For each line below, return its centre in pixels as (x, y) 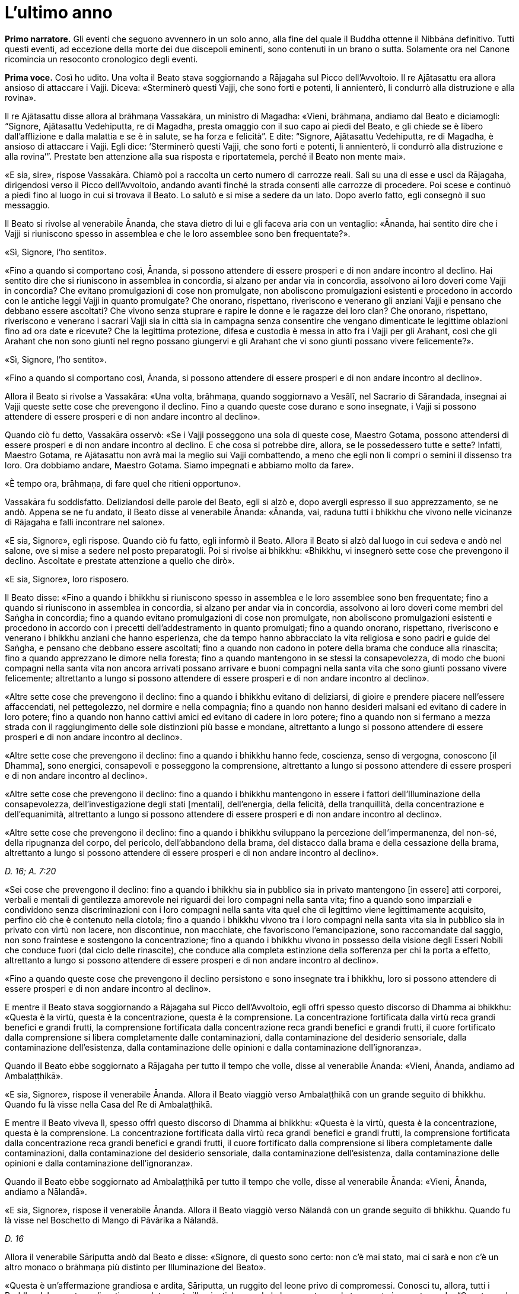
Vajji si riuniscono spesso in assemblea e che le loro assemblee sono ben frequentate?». (178, 233)
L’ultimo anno (59, 12)
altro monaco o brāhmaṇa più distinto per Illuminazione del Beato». (136, 1267)
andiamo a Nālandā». (46, 1191)
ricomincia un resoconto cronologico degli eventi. (101, 59)
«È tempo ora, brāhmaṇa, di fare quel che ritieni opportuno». (123, 483)
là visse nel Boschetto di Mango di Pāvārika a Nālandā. (112, 1220)
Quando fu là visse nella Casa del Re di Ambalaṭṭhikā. (109, 1104)
